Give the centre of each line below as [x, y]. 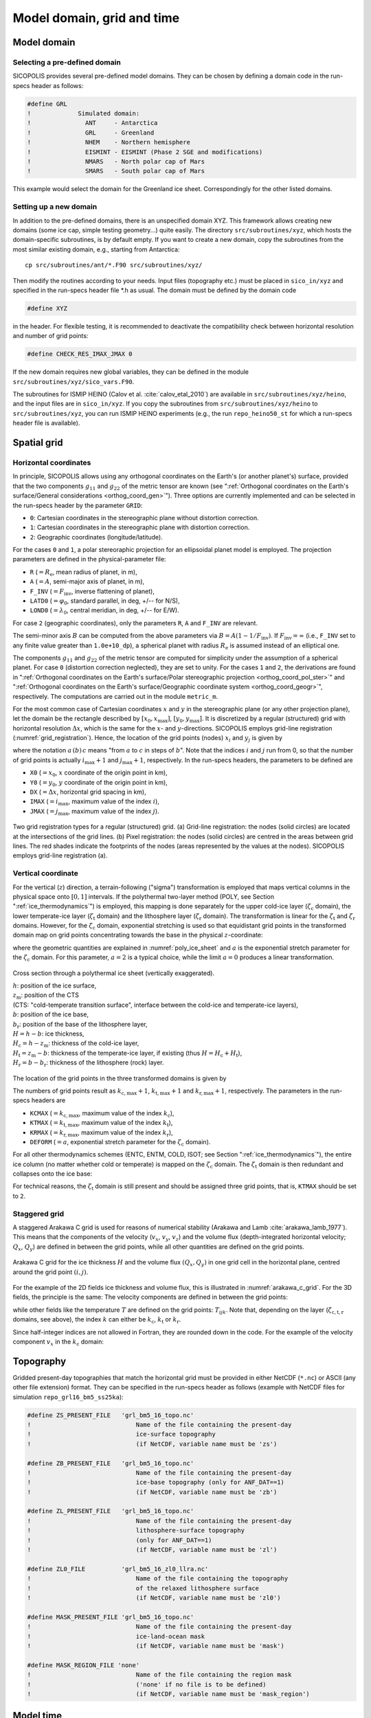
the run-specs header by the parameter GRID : [78, 505]
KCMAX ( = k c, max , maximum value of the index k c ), [102, 1114]
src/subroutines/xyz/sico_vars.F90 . [74, 381]
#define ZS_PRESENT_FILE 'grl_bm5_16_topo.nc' [111, 1415]
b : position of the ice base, [51, 1014]
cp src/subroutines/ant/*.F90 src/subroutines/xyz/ [114, 265]
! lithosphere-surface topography [136, 1530]
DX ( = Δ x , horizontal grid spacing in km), [88, 792]
